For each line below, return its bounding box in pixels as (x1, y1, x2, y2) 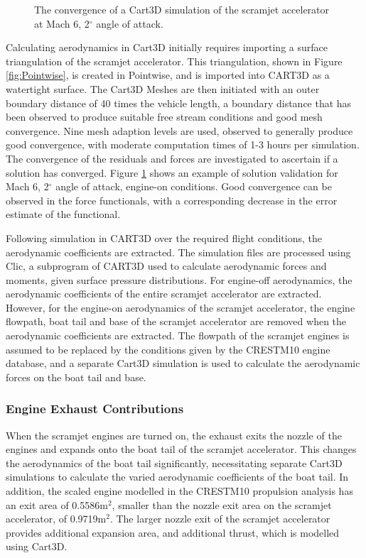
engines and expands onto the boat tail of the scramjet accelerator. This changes (6, 442, 357, 456)
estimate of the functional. (6, 207, 121, 221)
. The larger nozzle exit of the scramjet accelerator (109, 511, 330, 526)
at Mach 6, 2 (34, 16, 90, 31)
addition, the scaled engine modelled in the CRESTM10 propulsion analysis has (6, 483, 353, 498)
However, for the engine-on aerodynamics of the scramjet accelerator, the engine (6, 300, 355, 314)
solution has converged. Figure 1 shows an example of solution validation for (6, 165, 338, 180)
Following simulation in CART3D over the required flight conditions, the (6, 230, 323, 245)
